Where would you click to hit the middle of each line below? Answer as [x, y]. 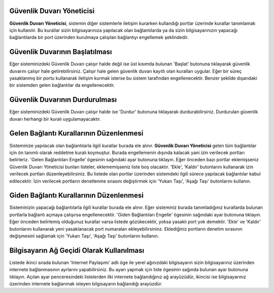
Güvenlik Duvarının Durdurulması [63, 100]
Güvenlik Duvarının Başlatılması [61, 52]
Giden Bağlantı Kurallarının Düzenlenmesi [77, 195]
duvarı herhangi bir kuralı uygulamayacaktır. [55, 119]
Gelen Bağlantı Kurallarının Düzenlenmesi [76, 134]
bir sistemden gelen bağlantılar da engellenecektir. [62, 85]
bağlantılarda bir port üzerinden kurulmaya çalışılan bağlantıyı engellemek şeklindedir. [99, 38]
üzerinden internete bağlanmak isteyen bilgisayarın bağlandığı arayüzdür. [86, 284]
